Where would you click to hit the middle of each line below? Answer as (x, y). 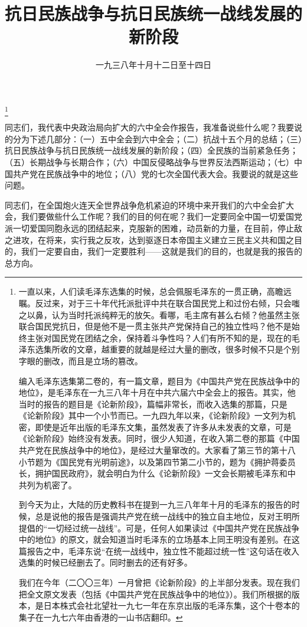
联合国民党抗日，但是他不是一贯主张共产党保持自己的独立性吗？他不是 (155, 326)
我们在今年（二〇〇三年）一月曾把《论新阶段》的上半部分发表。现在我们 (159, 582)
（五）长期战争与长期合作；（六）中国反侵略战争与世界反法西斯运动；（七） (149, 162)
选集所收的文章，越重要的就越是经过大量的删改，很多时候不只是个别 (167, 349)
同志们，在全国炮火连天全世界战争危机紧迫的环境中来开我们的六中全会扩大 (149, 205)
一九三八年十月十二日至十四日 (153, 65)
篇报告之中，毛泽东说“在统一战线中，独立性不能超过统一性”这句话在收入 (159, 551)
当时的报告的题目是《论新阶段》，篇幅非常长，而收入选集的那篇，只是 (153, 404)
